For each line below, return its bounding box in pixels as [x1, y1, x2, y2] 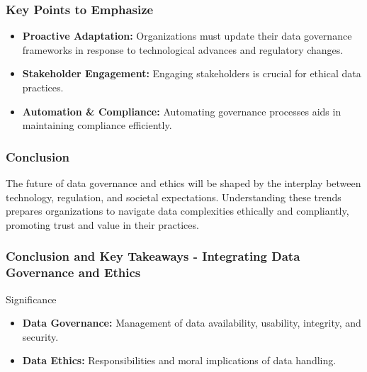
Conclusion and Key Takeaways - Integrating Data [6, 247, 300, 265]
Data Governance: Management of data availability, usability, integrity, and [22, 315, 361, 330]
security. [22, 329, 59, 344]
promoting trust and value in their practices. [6, 217, 199, 232]
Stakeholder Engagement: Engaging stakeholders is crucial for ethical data [22, 66, 361, 81]
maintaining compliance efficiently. [22, 118, 172, 133]
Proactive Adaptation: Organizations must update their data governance [22, 28, 352, 43]
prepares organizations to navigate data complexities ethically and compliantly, [6, 203, 349, 218]
